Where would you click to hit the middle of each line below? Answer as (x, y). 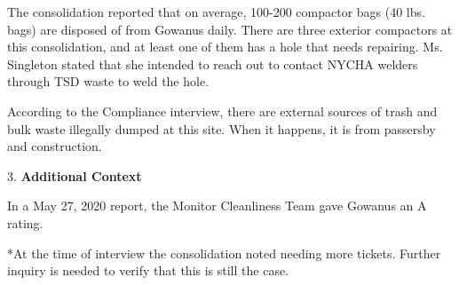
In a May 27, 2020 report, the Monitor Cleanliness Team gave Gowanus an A (217, 206)
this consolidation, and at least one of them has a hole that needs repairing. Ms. (225, 47)
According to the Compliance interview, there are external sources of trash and (222, 111)
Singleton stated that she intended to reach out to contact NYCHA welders (213, 63)
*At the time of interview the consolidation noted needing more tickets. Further (224, 253)
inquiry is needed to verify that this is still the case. (148, 270)
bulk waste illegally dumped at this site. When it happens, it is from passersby (222, 128)
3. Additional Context (75, 175)
